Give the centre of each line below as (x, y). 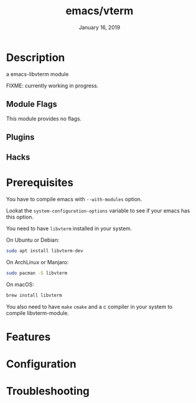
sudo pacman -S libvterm (37, 273)
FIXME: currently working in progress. (52, 85)
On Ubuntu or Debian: (33, 240)
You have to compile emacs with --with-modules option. (74, 199)
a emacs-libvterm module (38, 74)
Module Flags (32, 104)
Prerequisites (40, 183)
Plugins (20, 137)
